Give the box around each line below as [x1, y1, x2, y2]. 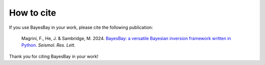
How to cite [9, 7, 56, 18]
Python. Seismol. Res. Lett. [21, 42, 76, 48]
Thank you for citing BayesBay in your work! [9, 53, 99, 59]
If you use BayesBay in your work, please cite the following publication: [9, 24, 153, 30]
